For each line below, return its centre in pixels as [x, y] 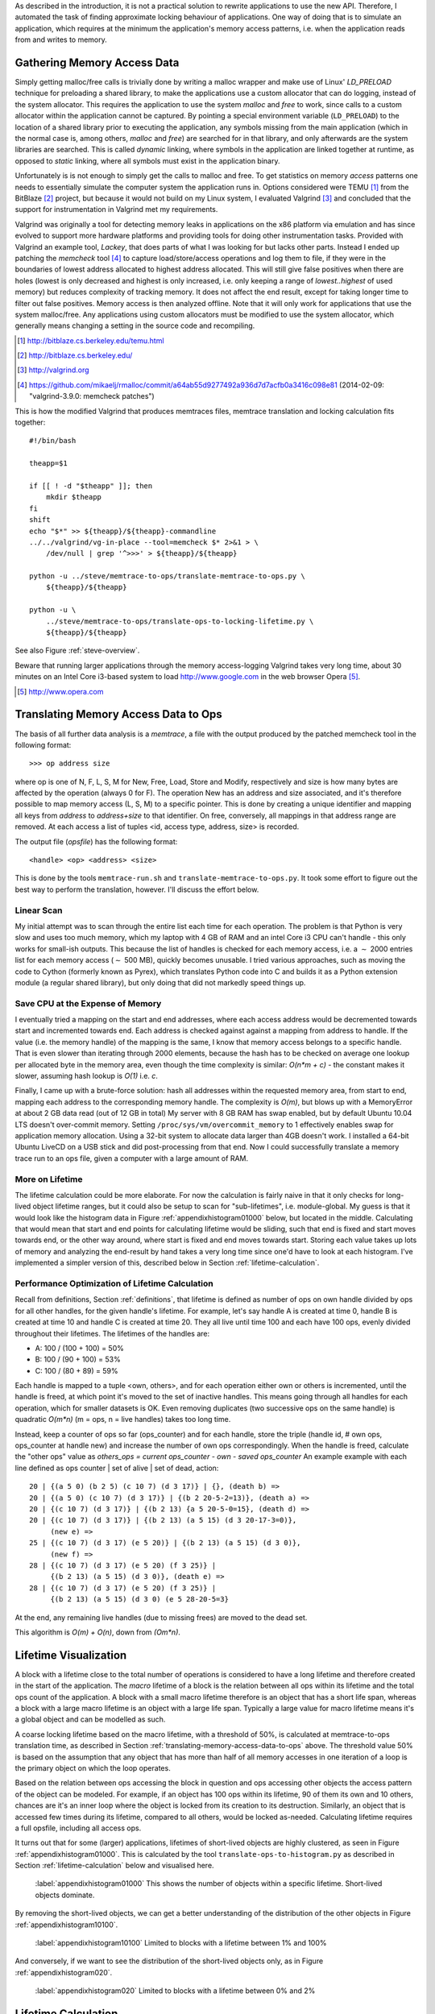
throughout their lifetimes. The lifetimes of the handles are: [112, 1333]
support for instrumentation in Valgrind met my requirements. [116, 209]
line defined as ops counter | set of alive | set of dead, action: [117, 1468]
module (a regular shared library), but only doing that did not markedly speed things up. [160, 982]
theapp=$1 [48, 464]
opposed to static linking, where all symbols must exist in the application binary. [147, 160]
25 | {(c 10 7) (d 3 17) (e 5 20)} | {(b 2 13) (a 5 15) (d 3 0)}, [165, 1543]
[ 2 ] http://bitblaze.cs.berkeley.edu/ [75, 355]
